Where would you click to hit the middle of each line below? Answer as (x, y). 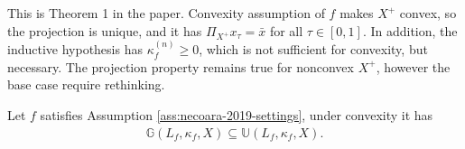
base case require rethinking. (86, 84)
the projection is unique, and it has (105, 30)
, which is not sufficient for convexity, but (313, 49)
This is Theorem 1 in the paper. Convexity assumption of (166, 13)
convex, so (428, 13)
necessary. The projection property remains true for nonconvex (181, 66)
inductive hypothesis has (75, 49)
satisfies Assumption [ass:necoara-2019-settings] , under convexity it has (237, 114)
